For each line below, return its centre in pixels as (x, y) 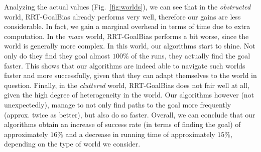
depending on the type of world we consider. (72, 144)
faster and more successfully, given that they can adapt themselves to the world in (130, 75)
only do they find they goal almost (57, 55)
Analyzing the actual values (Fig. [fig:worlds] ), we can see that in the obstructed (127, 6)
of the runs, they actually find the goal (191, 55)
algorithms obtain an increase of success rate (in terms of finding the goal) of (122, 124)
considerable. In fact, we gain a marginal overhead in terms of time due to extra (127, 26)
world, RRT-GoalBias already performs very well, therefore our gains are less (122, 16)
